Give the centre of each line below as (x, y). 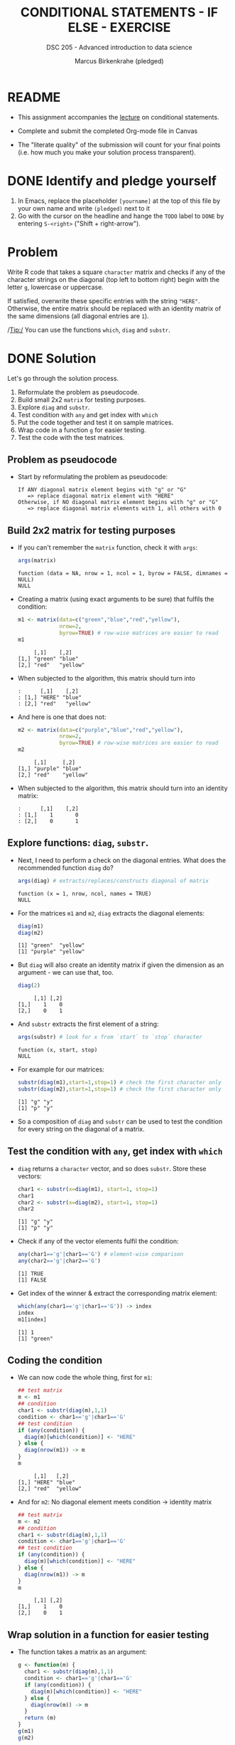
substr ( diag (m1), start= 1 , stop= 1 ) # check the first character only (120, 1083)
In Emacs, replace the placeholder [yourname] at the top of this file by (119, 201)
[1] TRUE (31, 1274)
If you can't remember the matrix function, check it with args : (108, 547)
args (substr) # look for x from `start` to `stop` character (110, 1037)
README (34, 97)
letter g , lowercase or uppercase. (56, 287)
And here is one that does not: (62, 717)
